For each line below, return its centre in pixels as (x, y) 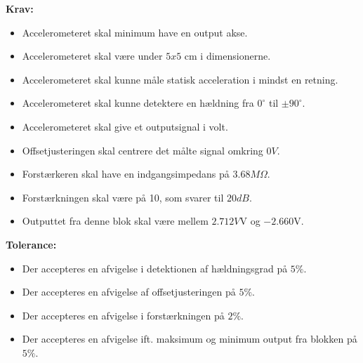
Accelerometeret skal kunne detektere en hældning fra (138, 103)
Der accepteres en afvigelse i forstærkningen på (123, 315)
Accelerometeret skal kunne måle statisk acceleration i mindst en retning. (180, 79)
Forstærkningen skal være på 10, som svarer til (123, 197)
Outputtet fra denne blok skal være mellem (115, 221)
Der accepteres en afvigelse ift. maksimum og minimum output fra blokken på (190, 339)
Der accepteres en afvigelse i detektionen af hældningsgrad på (155, 268)
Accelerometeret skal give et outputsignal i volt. (125, 126)
